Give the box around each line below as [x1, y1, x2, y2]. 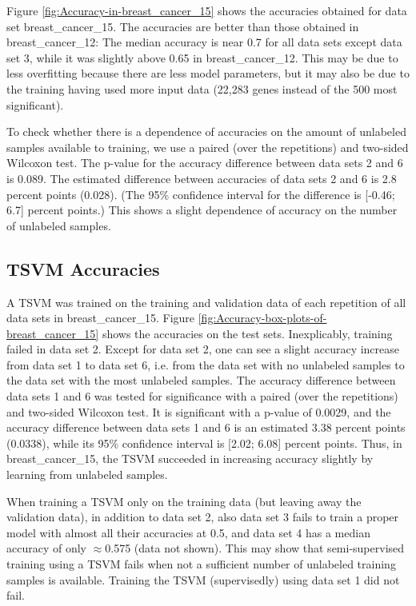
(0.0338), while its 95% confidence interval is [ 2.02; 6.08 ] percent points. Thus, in [6, 434, 402, 451]
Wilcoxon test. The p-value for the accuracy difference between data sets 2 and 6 [6, 154, 403, 171]
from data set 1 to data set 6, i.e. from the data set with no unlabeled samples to [6, 356, 405, 373]
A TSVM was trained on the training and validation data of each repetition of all [6, 293, 406, 310]
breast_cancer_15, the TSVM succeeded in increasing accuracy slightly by [6, 450, 374, 467]
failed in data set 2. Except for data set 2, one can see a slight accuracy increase [6, 341, 400, 357]
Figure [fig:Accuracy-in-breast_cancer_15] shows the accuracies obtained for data [6, 2, 407, 18]
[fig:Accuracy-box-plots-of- [198, 309, 327, 326]
